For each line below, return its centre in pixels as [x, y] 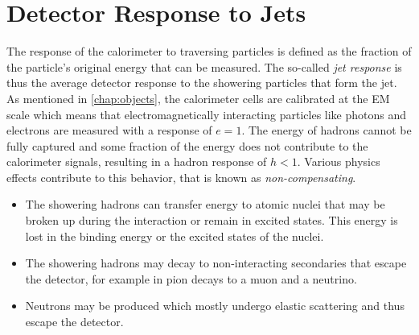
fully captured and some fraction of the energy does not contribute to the [187, 145]
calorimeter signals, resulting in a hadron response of [137, 161]
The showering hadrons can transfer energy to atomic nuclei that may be [205, 204]
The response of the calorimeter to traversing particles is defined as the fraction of [209, 51]
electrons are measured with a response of [109, 130]
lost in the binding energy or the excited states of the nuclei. [175, 236]
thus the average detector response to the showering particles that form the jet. [202, 83]
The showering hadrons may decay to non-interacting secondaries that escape [216, 263]
